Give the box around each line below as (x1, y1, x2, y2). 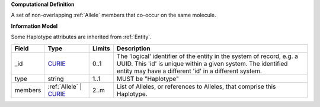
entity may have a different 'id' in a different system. (116, 67, 262, 75)
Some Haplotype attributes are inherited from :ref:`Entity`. (11, 33, 152, 41)
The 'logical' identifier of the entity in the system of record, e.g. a (116, 52, 299, 60)
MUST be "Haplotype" (116, 74, 179, 83)
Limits (92, 44, 110, 53)
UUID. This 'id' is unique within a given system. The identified (116, 59, 288, 67)
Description (116, 44, 151, 53)
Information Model (11, 22, 58, 30)
